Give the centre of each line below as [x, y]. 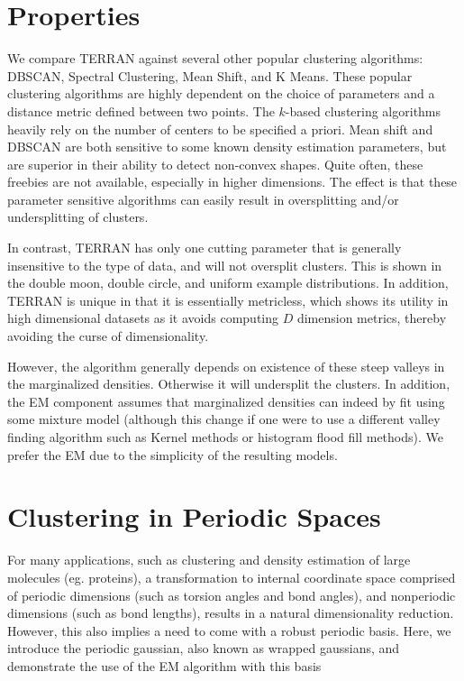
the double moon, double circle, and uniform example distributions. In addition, [228, 283]
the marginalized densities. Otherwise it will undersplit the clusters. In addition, [229, 384]
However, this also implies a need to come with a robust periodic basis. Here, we [229, 630]
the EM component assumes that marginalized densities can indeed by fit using [226, 401]
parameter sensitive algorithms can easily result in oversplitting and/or [203, 199]
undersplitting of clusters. [78, 217]
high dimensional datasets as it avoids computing [143, 318]
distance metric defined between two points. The [141, 110]
